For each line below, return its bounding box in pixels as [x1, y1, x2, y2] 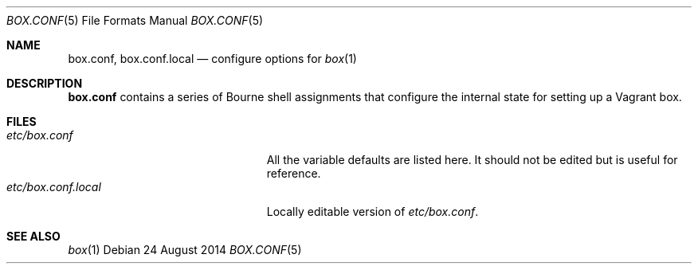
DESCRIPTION [6, 76, 83, 90]
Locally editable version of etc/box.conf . [266, 205, 479, 218]
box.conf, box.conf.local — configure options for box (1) [68, 52, 357, 65]
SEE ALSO [6, 229, 61, 243]
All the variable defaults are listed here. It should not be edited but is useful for [266, 153, 678, 166]
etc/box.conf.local [6, 180, 101, 194]
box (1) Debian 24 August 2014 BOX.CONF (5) [68, 243, 302, 256]
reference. [266, 166, 321, 180]
